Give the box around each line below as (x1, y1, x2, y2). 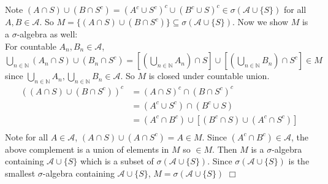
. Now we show (232, 15, 289, 28)
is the (288, 155, 310, 167)
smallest (5, 166, 36, 179)
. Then (212, 142, 237, 155)
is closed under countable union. (148, 69, 270, 82)
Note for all (5, 130, 48, 143)
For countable (5, 39, 56, 52)
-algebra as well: (17, 28, 78, 40)
